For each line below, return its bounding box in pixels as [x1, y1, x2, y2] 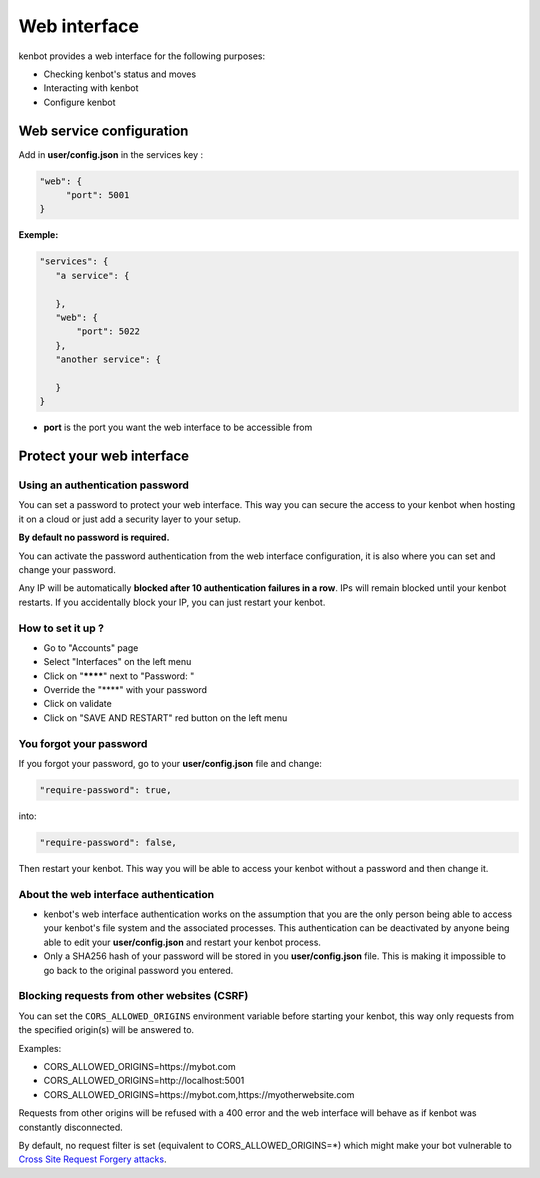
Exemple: [18, 229, 59, 241]
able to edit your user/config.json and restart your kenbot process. [43, 936, 322, 948]
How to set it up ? [18, 621, 105, 635]
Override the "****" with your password [43, 684, 208, 696]
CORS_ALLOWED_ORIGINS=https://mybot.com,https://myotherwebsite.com [43, 1088, 355, 1100]
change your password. [18, 563, 117, 575]
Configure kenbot [43, 96, 116, 108]
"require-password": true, [39, 784, 172, 795]
